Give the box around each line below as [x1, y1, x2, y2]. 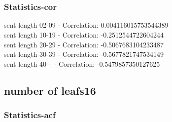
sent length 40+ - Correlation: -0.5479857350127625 [4, 58, 160, 69]
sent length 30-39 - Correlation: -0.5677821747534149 [4, 49, 164, 59]
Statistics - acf [4, 109, 56, 121]
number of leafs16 [4, 82, 96, 98]
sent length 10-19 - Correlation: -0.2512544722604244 [4, 30, 164, 40]
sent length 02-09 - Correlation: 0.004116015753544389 [4, 20, 169, 30]
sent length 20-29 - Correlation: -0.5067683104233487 [4, 39, 164, 49]
